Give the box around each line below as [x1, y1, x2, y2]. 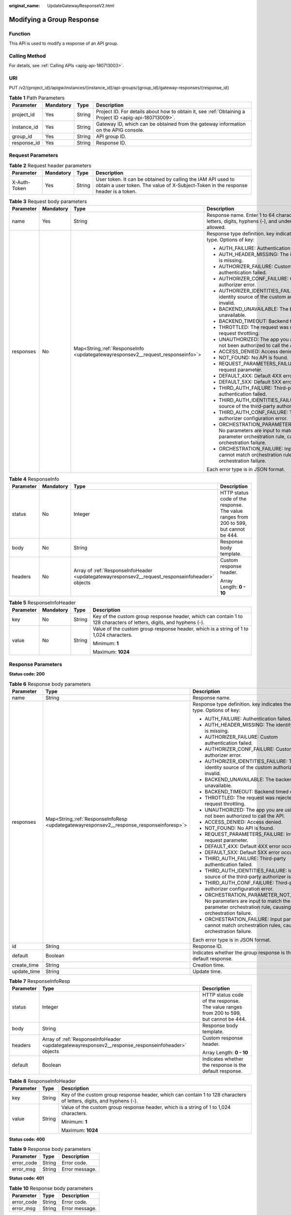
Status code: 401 [9, 1175, 44, 1181]
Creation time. [192, 961, 225, 968]
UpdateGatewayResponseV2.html [47, 3, 114, 8]
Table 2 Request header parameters [9, 162, 92, 169]
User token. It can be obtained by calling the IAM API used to [95, 176, 235, 183]
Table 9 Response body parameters [9, 1146, 91, 1153]
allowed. [207, 224, 226, 230]
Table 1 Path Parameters [9, 95, 65, 102]
